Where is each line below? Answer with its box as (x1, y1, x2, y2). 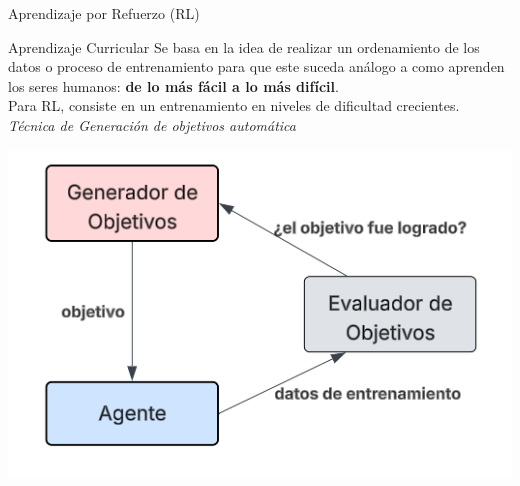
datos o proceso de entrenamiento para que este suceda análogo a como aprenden (8, 56, 505, 77)
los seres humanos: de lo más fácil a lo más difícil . (8, 75, 339, 96)
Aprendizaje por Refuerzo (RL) (8, 3, 200, 23)
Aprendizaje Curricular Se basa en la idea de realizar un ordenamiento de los (8, 36, 480, 57)
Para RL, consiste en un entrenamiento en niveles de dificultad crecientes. (8, 95, 460, 116)
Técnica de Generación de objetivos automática (8, 114, 296, 135)
